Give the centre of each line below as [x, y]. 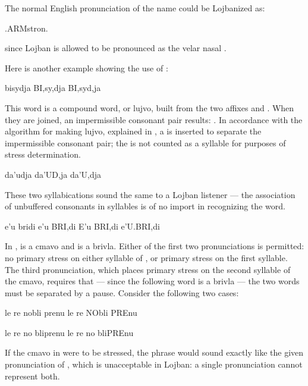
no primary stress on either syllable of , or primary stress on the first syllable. [146, 257]
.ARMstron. [26, 28]
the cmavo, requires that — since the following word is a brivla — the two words [152, 281]
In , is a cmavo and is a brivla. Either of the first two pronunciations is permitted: [155, 246]
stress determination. [43, 154]
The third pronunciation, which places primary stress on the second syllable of [148, 269]
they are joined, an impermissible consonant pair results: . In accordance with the [154, 119]
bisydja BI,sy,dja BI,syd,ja [53, 88]
